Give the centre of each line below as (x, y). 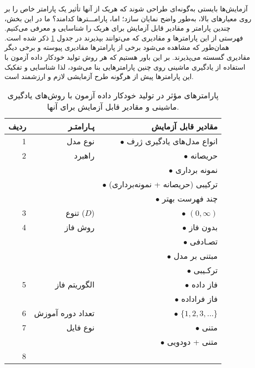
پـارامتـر (82, 126)
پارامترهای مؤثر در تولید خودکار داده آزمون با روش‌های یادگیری (113, 95)
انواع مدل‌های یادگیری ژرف (172, 141)
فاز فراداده (199, 298)
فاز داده (205, 284)
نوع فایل (81, 327)
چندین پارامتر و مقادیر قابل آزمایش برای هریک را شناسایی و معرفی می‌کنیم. (118, 28)
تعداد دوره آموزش (64, 313)
